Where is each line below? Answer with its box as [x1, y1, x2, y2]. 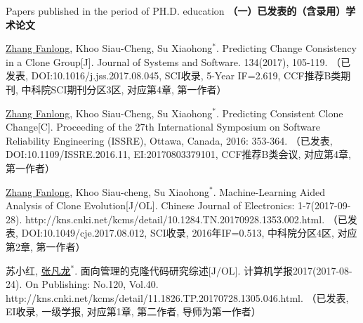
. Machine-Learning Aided [213, 184, 325, 199]
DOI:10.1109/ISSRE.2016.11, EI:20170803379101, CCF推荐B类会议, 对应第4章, [6, 147, 351, 161]
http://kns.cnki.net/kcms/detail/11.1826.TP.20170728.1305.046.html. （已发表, [6, 290, 349, 305]
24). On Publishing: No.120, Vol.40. [6, 277, 159, 291]
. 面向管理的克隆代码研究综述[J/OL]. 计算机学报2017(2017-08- [74, 263, 352, 277]
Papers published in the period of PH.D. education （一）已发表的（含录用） [6, 4, 346, 18]
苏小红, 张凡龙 [6, 263, 71, 277]
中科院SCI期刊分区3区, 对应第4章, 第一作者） [21, 81, 227, 96]
